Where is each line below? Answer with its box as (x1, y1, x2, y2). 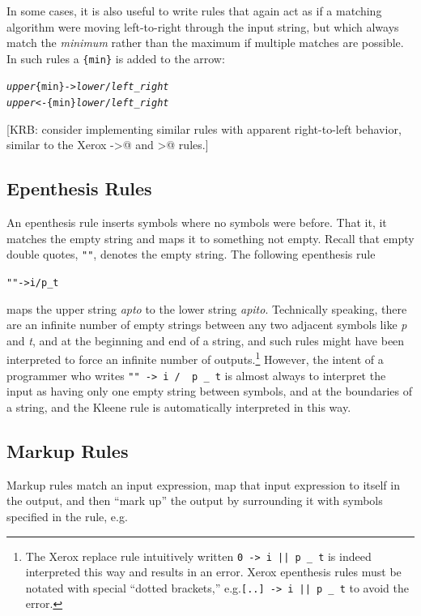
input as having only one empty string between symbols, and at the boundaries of (6, 383, 412, 400)
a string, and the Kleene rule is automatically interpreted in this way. (6, 398, 351, 415)
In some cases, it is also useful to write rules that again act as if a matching (6, 2, 382, 19)
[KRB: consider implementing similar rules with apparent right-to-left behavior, (6, 120, 402, 137)
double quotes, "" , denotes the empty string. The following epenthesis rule (6, 246, 376, 263)
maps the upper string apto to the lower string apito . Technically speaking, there (6, 300, 407, 317)
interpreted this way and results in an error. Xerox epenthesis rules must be (25, 563, 402, 580)
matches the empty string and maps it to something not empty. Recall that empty (6, 229, 415, 246)
